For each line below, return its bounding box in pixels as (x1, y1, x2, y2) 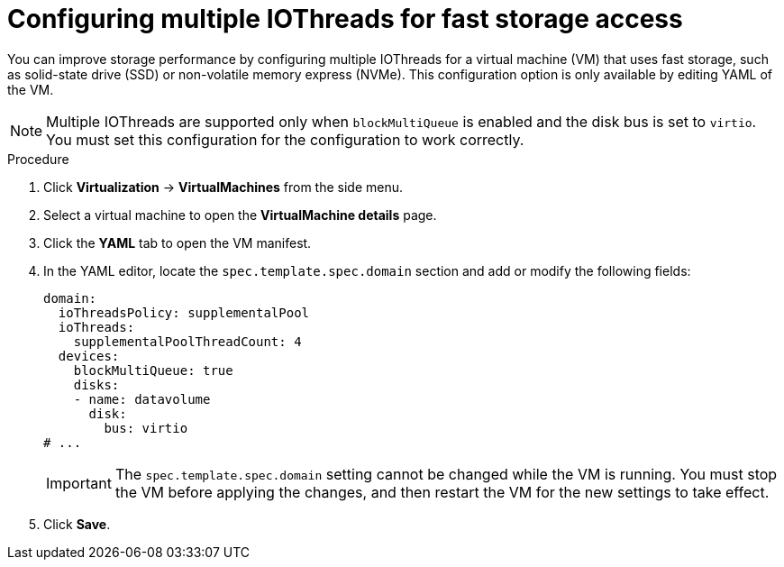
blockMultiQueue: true (73, 362, 233, 378)
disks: (73, 377, 120, 392)
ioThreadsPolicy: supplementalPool (58, 305, 310, 320)
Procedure (7, 151, 69, 167)
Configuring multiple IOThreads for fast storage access (7, 4, 683, 34)
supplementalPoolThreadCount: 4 (73, 334, 302, 349)
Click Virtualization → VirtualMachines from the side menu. (43, 178, 404, 195)
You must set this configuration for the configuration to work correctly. (46, 130, 524, 149)
